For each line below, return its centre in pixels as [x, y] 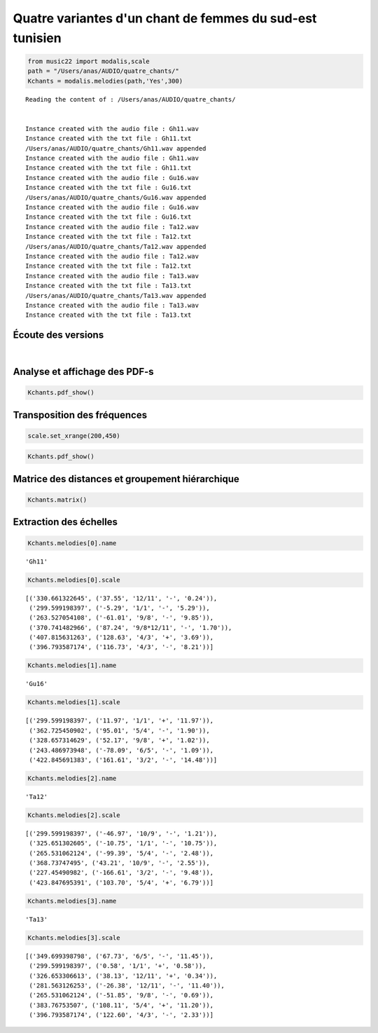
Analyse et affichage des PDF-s [83, 372]
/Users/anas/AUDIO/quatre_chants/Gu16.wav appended [116, 197]
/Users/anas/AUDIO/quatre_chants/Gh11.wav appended [116, 148]
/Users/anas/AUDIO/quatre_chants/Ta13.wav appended [116, 295]
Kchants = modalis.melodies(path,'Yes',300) [105, 81]
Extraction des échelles [65, 522]
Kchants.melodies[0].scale [74, 580]
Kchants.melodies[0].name [72, 543]
